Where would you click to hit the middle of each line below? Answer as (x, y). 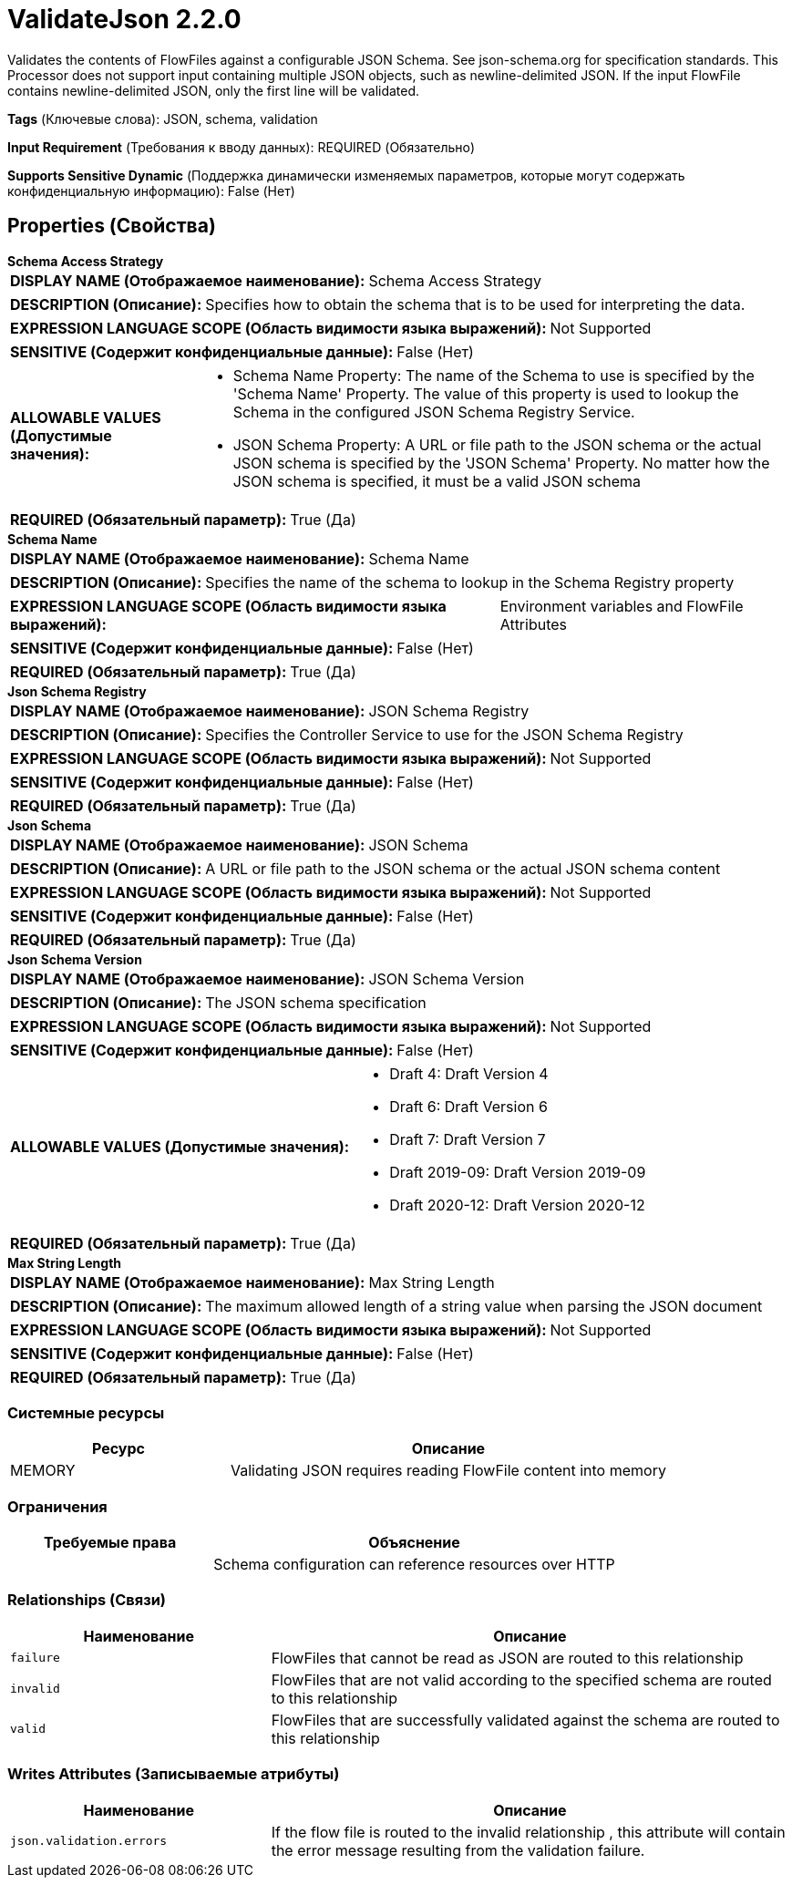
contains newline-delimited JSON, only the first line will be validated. (214, 90)
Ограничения (57, 1506)
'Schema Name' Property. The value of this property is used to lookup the (486, 393)
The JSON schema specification (316, 1002)
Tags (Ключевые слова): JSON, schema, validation (163, 118)
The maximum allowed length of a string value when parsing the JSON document (484, 1306)
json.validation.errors (89, 1841)
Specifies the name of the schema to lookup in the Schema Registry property (470, 582)
